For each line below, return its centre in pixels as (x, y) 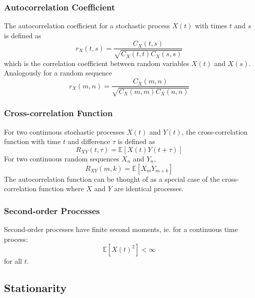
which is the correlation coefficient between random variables (97, 63)
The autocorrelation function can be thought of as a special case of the (112, 179)
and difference (89, 141)
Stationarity (35, 288)
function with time (32, 141)
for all (13, 261)
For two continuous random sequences (62, 158)
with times (211, 26)
